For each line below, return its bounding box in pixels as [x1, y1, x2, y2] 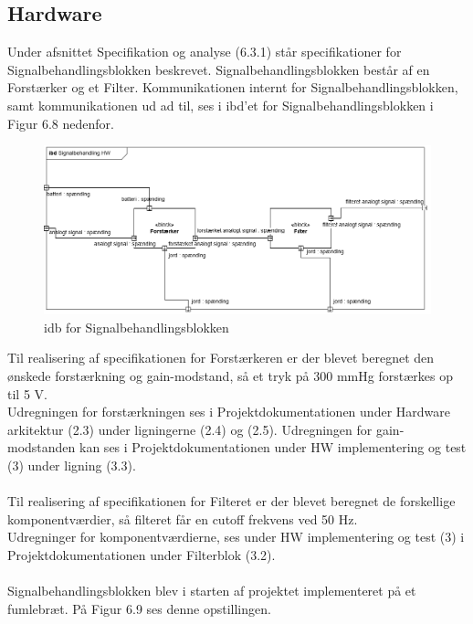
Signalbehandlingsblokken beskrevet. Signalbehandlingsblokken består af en [7, 59, 430, 79]
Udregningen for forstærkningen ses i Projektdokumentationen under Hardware [7, 402, 450, 421]
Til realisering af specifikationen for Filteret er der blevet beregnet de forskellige [7, 492, 456, 511]
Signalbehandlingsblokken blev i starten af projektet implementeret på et [7, 581, 416, 600]
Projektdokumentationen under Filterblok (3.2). [7, 545, 276, 565]
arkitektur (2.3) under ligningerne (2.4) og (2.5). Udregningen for [7, 419, 373, 439]
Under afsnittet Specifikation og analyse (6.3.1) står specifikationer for [7, 42, 402, 61]
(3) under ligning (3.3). [7, 456, 136, 475]
